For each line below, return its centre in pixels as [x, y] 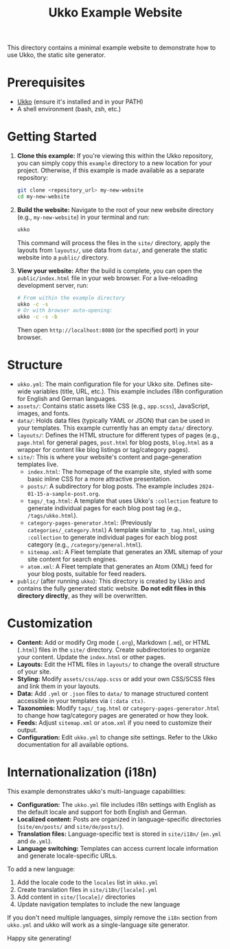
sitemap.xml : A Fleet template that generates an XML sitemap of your [125, 552]
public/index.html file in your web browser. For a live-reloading [107, 278]
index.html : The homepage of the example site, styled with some [119, 472]
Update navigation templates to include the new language [99, 904]
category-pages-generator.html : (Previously [90, 523]
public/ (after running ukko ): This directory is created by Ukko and [111, 581]
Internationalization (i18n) [82, 772]
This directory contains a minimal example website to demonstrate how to [112, 48]
